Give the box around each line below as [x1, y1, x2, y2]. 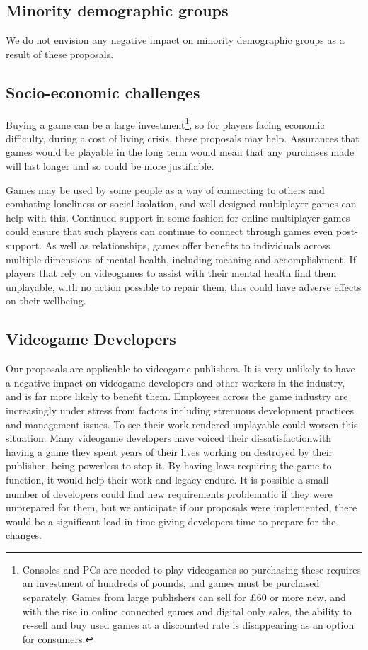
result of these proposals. [6, 46, 114, 61]
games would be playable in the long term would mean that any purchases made [6, 144, 355, 159]
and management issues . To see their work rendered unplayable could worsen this [6, 416, 358, 431]
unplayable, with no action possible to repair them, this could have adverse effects [6, 279, 362, 294]
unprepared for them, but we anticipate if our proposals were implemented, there [6, 500, 357, 515]
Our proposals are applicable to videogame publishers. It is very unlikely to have [6, 361, 355, 376]
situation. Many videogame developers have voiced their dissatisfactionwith [6, 431, 332, 445]
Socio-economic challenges [6, 81, 200, 103]
